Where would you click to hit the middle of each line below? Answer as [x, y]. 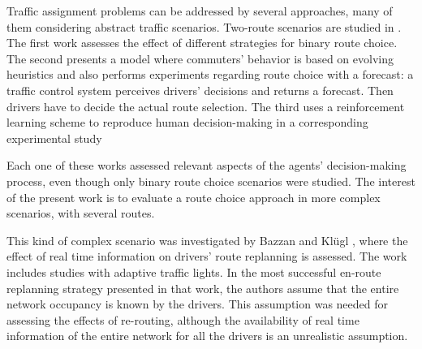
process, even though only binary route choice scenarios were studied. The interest [211, 181]
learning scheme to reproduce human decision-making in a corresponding [187, 122]
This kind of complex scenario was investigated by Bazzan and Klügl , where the [207, 240]
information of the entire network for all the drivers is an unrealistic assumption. [207, 336]
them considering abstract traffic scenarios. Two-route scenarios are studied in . [204, 26]
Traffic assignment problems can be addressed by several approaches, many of [200, 11]
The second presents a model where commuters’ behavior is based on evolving [200, 58]
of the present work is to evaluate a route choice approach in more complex [194, 197]
